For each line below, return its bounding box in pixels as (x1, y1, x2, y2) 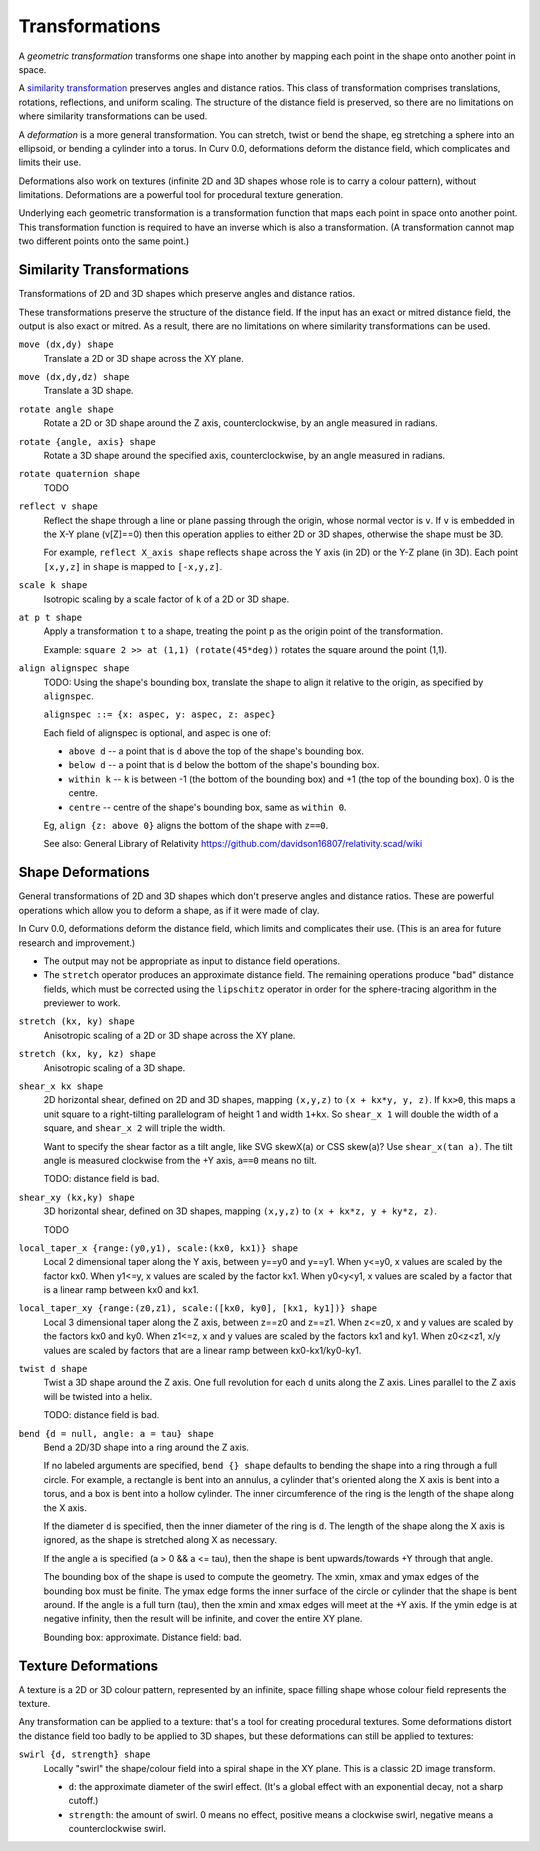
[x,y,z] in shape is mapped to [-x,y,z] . (43, 560, 223, 572)
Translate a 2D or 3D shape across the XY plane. (43, 352, 244, 364)
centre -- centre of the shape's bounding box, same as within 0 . (68, 801, 347, 813)
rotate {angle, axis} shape (18, 436, 157, 447)
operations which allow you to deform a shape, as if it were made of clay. (18, 904, 320, 916)
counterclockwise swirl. (68, 1823, 167, 1835)
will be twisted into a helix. (43, 1390, 153, 1402)
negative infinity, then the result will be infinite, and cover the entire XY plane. (43, 1613, 363, 1625)
